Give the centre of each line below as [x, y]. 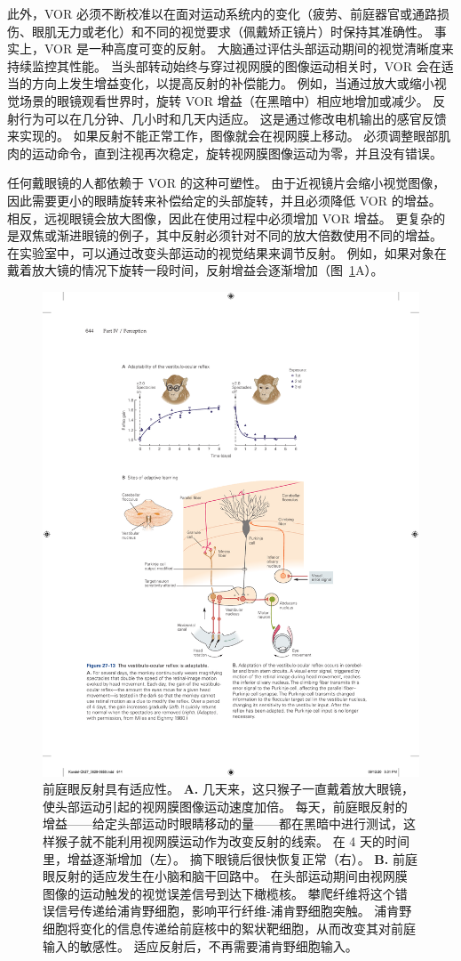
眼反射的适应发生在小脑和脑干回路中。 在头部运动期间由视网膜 [225, 876]
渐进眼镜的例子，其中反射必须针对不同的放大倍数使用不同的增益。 [249, 235]
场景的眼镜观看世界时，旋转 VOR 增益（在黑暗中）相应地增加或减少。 [224, 100]
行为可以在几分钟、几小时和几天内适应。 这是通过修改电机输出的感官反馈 [233, 118]
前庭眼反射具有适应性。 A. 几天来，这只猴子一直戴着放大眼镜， [228, 789]
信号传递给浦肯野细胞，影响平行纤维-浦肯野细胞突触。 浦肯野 [233, 911]
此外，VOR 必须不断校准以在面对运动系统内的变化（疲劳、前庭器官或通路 [222, 13]
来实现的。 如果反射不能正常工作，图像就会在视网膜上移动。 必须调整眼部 [223, 136]
